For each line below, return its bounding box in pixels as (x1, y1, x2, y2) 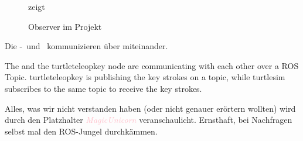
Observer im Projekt (28, 20, 102, 32)
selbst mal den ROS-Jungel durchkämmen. (5, 125, 158, 137)
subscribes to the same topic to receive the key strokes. (5, 82, 202, 94)
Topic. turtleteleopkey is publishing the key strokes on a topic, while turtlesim (5, 71, 285, 83)
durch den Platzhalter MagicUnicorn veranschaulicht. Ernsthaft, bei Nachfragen (5, 114, 292, 126)
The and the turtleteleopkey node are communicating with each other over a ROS (5, 59, 299, 71)
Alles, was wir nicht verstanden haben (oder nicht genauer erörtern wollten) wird (5, 102, 296, 114)
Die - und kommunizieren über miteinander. (5, 40, 168, 52)
